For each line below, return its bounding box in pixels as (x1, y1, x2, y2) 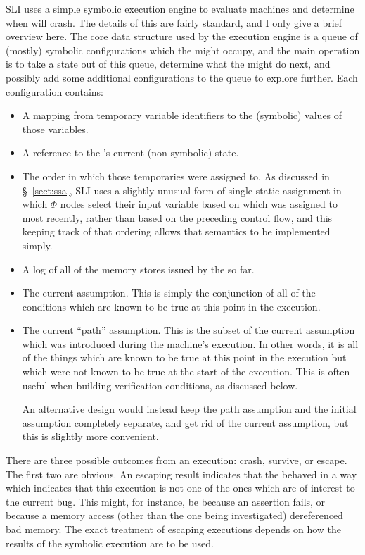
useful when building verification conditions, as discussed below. (22, 378, 298, 392)
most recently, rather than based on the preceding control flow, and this (22, 210, 333, 225)
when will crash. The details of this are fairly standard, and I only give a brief (6, 15, 342, 30)
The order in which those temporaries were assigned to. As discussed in (22, 168, 330, 183)
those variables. (22, 121, 89, 136)
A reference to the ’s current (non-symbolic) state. (22, 145, 239, 160)
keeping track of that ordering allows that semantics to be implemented (22, 224, 331, 239)
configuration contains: (6, 84, 103, 99)
